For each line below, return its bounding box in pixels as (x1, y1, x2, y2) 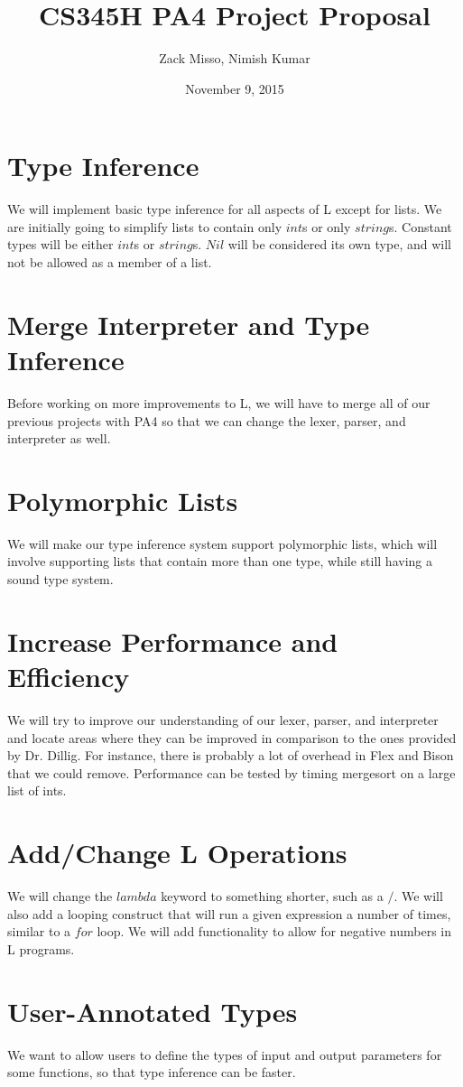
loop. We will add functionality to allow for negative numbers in (97, 922, 452, 941)
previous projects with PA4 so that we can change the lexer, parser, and (7, 411, 406, 430)
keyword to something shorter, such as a (161, 887, 384, 906)
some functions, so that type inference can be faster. (7, 1063, 296, 1082)
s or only (302, 217, 351, 236)
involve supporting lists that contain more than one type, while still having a (7, 552, 432, 571)
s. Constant (388, 217, 452, 236)
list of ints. (7, 781, 67, 800)
